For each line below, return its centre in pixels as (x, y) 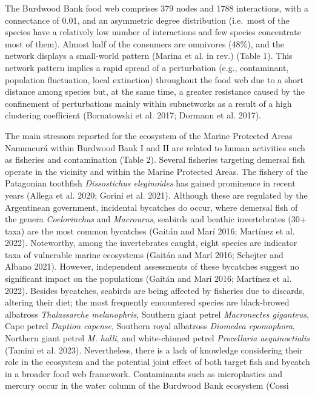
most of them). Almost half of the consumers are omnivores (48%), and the (144, 43)
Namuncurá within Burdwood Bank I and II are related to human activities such (155, 147)
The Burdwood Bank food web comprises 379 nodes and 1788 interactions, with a (157, 8)
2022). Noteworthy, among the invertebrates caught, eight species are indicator (151, 243)
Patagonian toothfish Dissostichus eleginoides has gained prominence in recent (150, 183)
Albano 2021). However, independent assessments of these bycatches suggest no (152, 266)
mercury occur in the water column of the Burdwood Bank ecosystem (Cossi (147, 385)
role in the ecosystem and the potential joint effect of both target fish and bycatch (157, 362)
